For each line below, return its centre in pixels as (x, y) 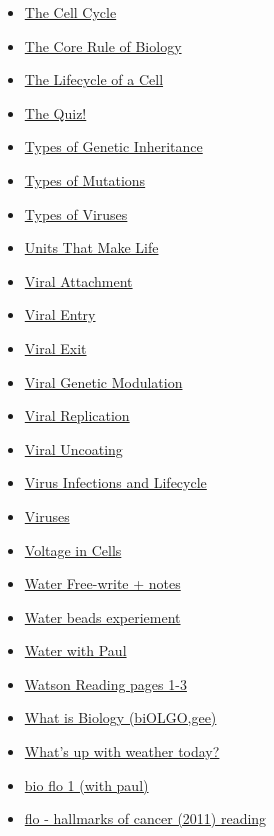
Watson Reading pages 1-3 (105, 683)
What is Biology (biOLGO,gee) (120, 717)
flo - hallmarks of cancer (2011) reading (145, 818)
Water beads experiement (102, 616)
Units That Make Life (91, 247)
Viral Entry (60, 314)
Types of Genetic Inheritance (113, 146)
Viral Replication (77, 415)
